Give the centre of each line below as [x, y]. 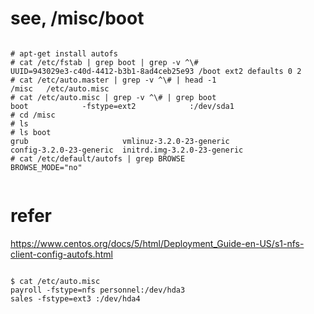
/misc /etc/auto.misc [60, 88]
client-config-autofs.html [62, 254]
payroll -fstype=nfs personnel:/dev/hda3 [98, 290]
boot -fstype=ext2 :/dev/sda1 [122, 106]
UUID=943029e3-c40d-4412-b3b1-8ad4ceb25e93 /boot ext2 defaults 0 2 [156, 71]
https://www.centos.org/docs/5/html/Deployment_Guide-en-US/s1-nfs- [157, 243]
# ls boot [31, 132]
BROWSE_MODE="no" [46, 167]
